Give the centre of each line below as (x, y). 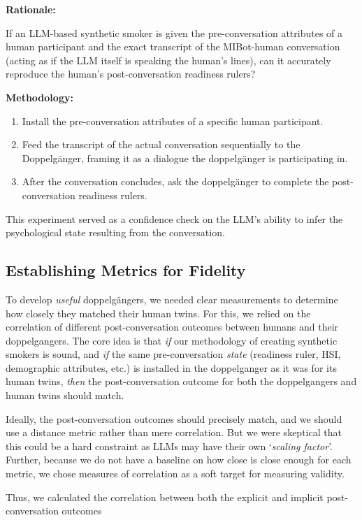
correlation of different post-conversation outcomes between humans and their (172, 327)
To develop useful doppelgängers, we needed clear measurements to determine (172, 299)
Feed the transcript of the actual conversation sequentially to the (161, 144)
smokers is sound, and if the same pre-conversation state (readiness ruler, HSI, (173, 354)
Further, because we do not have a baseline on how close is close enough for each (179, 460)
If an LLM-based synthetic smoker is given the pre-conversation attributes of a (174, 32)
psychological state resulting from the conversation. (115, 232)
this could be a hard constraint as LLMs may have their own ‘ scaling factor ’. (169, 446)
